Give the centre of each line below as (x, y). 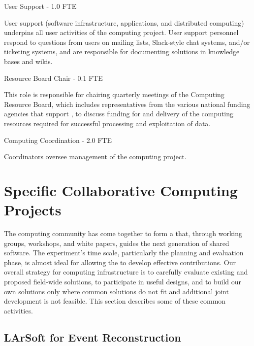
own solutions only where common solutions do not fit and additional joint (116, 291)
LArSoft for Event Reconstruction (93, 337)
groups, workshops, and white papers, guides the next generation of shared (117, 243)
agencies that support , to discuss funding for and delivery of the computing (119, 114)
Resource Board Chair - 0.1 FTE (53, 78)
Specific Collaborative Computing (121, 190)
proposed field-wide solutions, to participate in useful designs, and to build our (123, 281)
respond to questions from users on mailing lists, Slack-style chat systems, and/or (127, 42)
